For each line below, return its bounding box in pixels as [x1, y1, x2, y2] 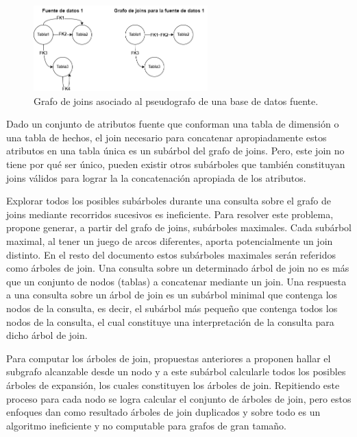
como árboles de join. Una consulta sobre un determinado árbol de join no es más [6, 261, 349, 275]
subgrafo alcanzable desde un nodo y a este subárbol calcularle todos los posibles [6, 364, 346, 379]
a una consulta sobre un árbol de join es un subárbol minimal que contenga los [6, 287, 338, 302]
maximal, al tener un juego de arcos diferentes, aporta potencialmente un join [6, 234, 333, 248]
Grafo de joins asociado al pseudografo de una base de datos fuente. [34, 93, 319, 108]
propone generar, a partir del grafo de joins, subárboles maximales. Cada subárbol [6, 220, 352, 235]
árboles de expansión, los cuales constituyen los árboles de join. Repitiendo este [6, 377, 340, 392]
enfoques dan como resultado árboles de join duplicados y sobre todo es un [6, 405, 321, 419]
